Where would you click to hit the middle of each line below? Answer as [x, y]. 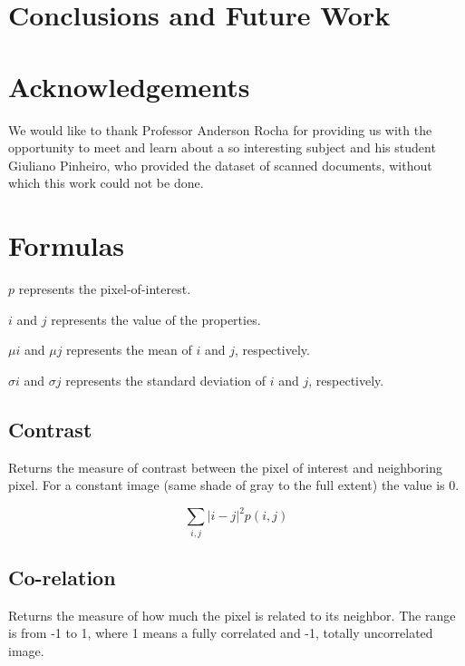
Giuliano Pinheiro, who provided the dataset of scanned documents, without [220, 165]
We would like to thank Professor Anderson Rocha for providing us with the [220, 129]
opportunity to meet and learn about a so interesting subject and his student [222, 147]
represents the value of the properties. [156, 319]
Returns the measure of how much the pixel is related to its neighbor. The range [232, 615]
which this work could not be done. [106, 183]
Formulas [67, 245]
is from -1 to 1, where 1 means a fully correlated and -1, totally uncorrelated [221, 633]
